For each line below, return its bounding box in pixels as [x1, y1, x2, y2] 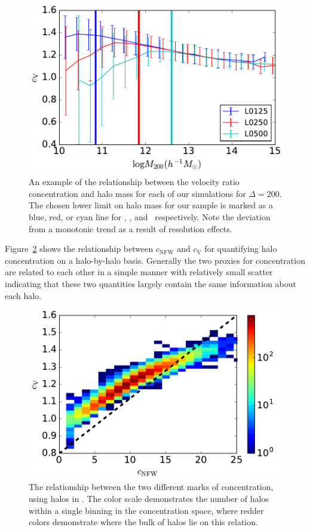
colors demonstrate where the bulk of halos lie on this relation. [29, 516, 258, 528]
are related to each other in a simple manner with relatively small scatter [5, 266, 273, 278]
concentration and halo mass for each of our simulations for [29, 187, 246, 199]
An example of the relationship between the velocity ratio [29, 175, 240, 188]
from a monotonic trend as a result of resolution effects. [29, 222, 232, 235]
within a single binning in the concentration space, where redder [29, 504, 264, 516]
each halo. [5, 289, 42, 301]
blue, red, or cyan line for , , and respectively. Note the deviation [29, 211, 271, 223]
